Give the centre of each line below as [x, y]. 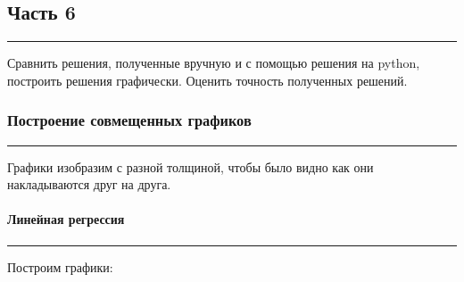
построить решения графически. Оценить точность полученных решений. [207, 80]
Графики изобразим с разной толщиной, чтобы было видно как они [191, 166]
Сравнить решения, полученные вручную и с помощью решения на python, [214, 63]
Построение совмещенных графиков [129, 120]
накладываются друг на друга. [89, 184]
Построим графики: [60, 266]
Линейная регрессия [66, 219]
